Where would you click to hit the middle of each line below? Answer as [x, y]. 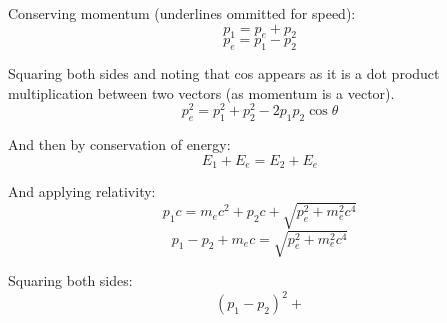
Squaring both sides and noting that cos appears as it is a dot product [224, 73]
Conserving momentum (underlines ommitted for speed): [182, 13]
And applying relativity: [82, 191]
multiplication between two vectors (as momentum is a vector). [201, 92]
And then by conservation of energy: [119, 144]
